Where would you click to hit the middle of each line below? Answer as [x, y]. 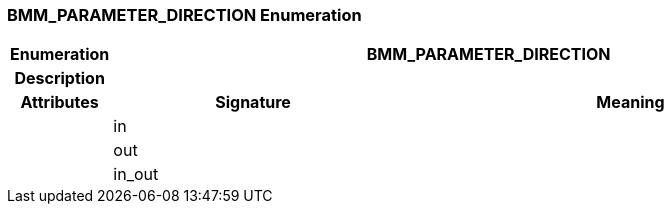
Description [59, 78]
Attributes [59, 102]
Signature [253, 102]
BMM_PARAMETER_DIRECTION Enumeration [184, 15]
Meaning [630, 102]
